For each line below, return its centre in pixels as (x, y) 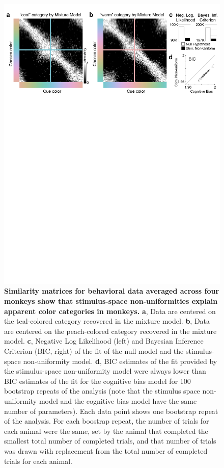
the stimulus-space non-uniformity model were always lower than (105, 371)
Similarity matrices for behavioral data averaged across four (112, 291)
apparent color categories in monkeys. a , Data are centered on (110, 311)
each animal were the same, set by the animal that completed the (106, 431)
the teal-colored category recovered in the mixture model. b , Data (107, 321)
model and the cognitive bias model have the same (118, 401)
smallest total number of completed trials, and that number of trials (110, 441)
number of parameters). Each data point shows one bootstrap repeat (111, 411)
